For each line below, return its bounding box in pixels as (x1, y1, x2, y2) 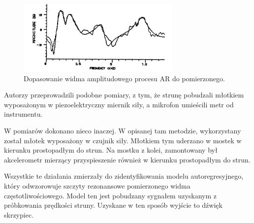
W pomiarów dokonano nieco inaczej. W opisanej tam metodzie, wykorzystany (4, 126, 241, 136)
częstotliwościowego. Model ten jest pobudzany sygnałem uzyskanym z (4, 190, 217, 200)
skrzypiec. (4, 209, 34, 220)
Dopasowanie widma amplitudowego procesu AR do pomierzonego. (24, 73, 225, 83)
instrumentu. (4, 109, 43, 119)
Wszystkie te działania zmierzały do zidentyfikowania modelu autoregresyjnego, (4, 171, 244, 181)
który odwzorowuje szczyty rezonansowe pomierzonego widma (4, 181, 190, 191)
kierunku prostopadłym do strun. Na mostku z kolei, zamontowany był (4, 145, 218, 155)
